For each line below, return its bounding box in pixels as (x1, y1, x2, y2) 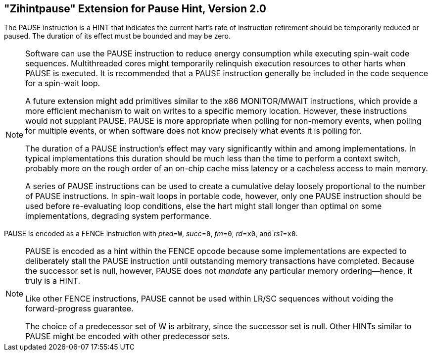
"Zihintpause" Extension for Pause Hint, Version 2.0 (4, 2, 266, 15)
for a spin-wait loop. (25, 78, 100, 89)
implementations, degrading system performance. (25, 211, 212, 221)
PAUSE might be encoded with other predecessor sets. (25, 331, 230, 342)
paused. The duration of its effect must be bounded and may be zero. (4, 32, 231, 41)
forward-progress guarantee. (25, 304, 134, 314)
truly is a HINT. (25, 276, 81, 286)
